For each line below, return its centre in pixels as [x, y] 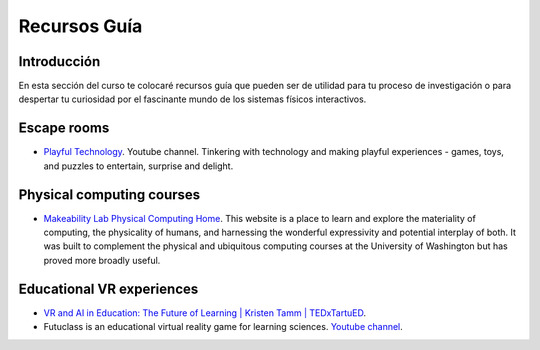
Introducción [59, 61]
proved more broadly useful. [102, 260]
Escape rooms [64, 128]
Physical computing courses [109, 194]
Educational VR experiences [108, 288]
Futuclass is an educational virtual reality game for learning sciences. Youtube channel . [223, 327]
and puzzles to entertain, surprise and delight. [138, 166]
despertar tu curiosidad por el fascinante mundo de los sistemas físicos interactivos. [192, 99]
